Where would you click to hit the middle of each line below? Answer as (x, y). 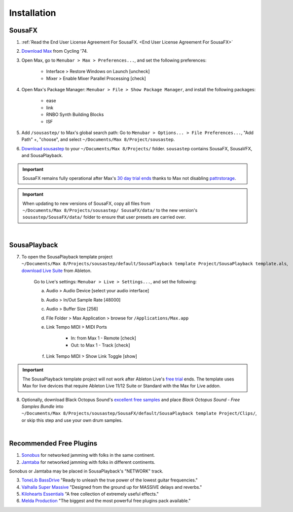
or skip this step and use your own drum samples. (72, 420)
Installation (33, 13)
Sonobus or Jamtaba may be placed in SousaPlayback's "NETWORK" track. (86, 471)
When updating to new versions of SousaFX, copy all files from (86, 203)
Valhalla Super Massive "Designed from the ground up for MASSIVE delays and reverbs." (112, 487)
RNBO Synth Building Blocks (75, 115)
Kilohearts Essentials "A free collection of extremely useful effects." (90, 494)
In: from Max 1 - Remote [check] (104, 338)
